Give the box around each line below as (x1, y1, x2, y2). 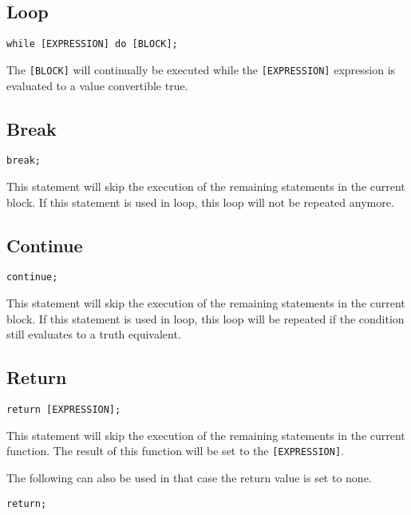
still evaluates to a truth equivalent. (6, 326, 181, 343)
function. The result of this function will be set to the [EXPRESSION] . (6, 442, 344, 459)
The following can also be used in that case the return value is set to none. (6, 469, 372, 485)
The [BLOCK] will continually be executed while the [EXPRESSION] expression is (6, 61, 396, 77)
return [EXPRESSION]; (6, 404, 121, 415)
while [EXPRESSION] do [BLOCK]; (6, 38, 178, 50)
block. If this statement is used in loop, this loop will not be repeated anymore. (6, 193, 394, 210)
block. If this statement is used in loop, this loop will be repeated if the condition (6, 310, 405, 327)
